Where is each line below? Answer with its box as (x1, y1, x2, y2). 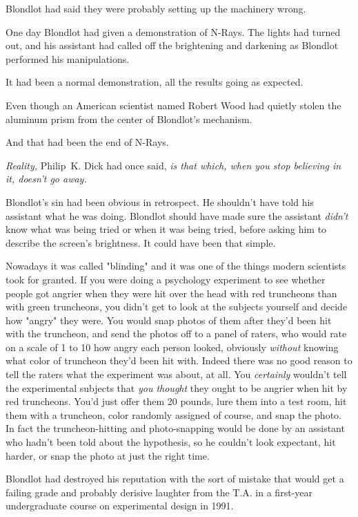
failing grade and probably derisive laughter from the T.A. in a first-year (6, 485, 312, 499)
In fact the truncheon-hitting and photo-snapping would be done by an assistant (6, 421, 345, 435)
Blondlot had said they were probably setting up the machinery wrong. (6, 1, 306, 15)
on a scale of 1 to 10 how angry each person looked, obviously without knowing (6, 339, 339, 354)
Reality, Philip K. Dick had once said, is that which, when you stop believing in (6, 158, 341, 172)
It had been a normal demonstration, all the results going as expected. (6, 75, 304, 89)
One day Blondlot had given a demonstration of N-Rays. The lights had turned (6, 24, 341, 39)
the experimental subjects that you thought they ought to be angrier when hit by (6, 380, 348, 395)
